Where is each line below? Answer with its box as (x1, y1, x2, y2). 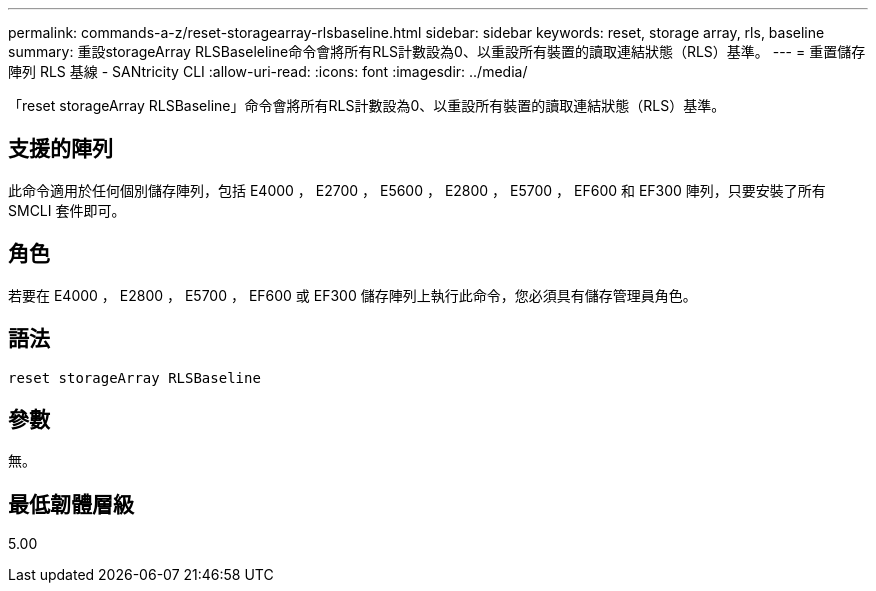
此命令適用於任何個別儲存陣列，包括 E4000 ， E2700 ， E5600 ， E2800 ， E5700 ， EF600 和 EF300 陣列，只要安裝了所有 (8, 181, 826, 199)
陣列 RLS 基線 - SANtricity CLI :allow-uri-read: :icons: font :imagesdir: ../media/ (8, 63, 528, 80)
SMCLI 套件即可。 (8, 201, 126, 219)
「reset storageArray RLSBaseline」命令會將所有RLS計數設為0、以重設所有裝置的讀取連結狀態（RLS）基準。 (8, 97, 726, 114)
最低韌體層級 (8, 491, 134, 517)
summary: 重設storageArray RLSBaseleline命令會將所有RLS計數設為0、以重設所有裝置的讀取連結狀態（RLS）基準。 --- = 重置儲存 (8, 43, 866, 60)
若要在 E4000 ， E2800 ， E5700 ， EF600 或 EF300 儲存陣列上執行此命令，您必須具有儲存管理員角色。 (8, 286, 697, 304)
